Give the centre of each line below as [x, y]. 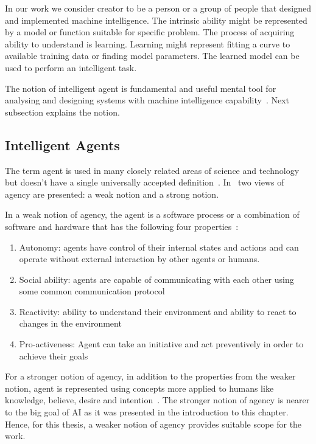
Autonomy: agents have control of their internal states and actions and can [159, 247]
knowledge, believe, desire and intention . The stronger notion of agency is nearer [157, 400]
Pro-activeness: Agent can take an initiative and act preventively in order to [161, 344]
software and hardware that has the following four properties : [122, 226]
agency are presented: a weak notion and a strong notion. [112, 194]
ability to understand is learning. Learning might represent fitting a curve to [148, 43]
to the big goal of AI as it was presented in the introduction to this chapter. [147, 412]
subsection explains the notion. [62, 112]
